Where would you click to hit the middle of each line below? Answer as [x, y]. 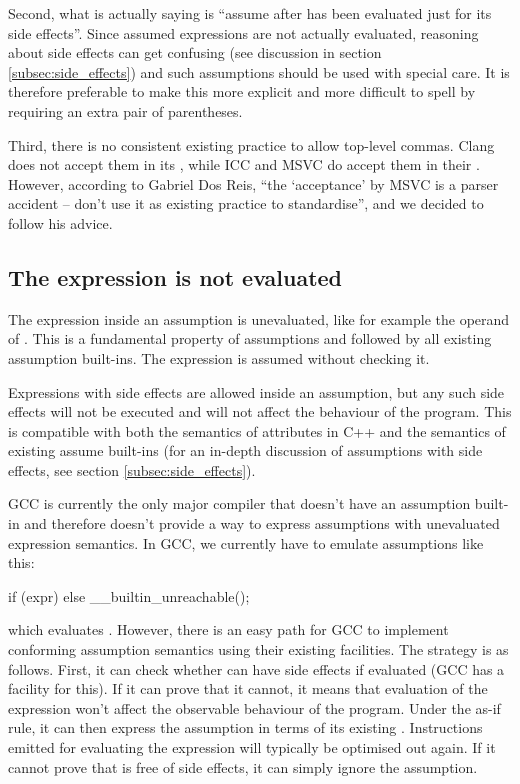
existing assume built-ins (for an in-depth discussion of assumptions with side [245, 450]
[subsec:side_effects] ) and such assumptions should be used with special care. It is [259, 71]
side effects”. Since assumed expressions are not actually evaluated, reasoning [243, 32]
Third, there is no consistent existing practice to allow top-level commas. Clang [251, 144]
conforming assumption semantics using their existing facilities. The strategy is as [258, 649]
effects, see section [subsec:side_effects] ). [132, 469]
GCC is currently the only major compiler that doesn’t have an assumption [239, 503]
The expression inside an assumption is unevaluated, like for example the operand [259, 318]
